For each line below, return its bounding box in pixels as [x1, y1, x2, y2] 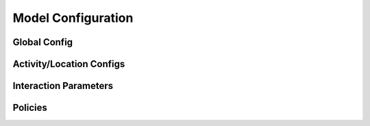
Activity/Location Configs [12, 58, 125, 70]
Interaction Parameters [12, 80, 114, 92]
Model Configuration [12, 10, 134, 25]
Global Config [12, 36, 73, 48]
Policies [12, 102, 48, 114]
